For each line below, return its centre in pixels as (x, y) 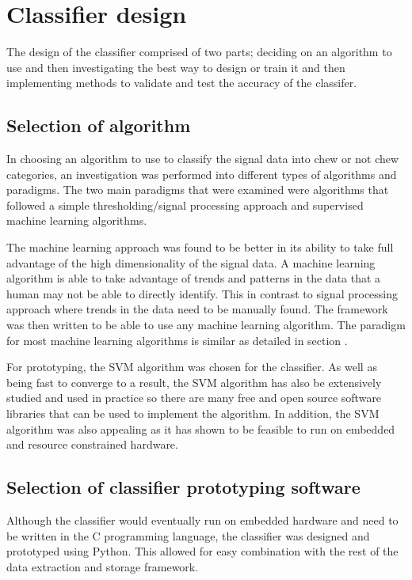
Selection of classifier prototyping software (183, 487)
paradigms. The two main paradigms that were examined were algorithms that (198, 190)
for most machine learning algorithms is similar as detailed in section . (177, 340)
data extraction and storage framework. (103, 566)
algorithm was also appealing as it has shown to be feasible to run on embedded (201, 428)
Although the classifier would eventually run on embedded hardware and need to (202, 520)
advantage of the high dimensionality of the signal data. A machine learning (191, 262)
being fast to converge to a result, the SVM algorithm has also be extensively (194, 382)
